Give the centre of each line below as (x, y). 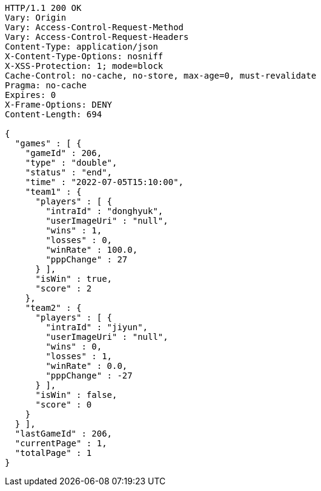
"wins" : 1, (74, 230)
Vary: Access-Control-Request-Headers (97, 37)
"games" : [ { (48, 143)
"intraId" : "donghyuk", (104, 211)
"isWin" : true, (74, 279)
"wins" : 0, (74, 346)
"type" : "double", (71, 163)
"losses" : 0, (79, 240)
